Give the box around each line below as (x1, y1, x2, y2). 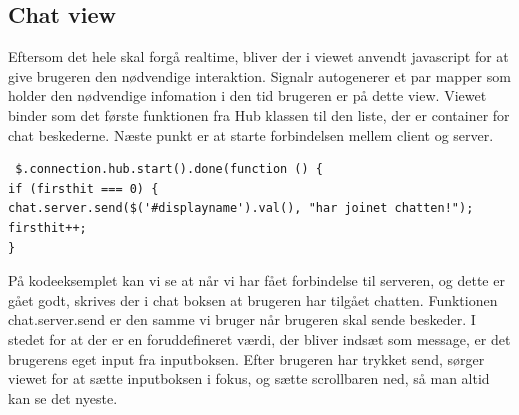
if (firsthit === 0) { (8, 181, 159, 196)
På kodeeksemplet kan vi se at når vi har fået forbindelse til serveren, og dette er (8, 270, 505, 291)
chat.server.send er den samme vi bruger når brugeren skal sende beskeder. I (8, 309, 476, 330)
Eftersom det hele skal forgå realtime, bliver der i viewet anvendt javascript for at (8, 46, 509, 67)
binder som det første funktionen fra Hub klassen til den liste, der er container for (8, 104, 510, 125)
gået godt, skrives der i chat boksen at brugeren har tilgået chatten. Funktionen (8, 289, 498, 310)
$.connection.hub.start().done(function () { (15, 162, 323, 177)
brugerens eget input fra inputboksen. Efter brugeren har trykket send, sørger (8, 348, 485, 369)
